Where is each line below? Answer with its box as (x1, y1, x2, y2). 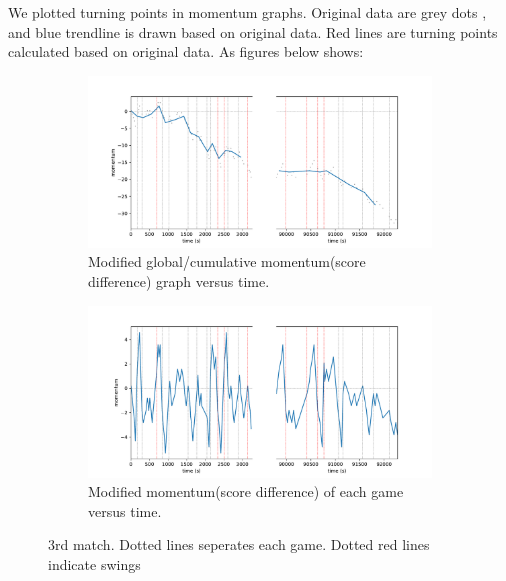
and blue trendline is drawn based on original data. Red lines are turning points (8, 21, 498, 42)
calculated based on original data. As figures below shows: (8, 41, 364, 62)
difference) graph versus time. (88, 270, 270, 291)
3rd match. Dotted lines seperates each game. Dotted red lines (48, 534, 430, 555)
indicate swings (48, 553, 141, 574)
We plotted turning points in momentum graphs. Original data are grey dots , (8, 2, 487, 22)
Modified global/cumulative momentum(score (88, 251, 366, 272)
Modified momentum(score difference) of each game (88, 481, 404, 502)
